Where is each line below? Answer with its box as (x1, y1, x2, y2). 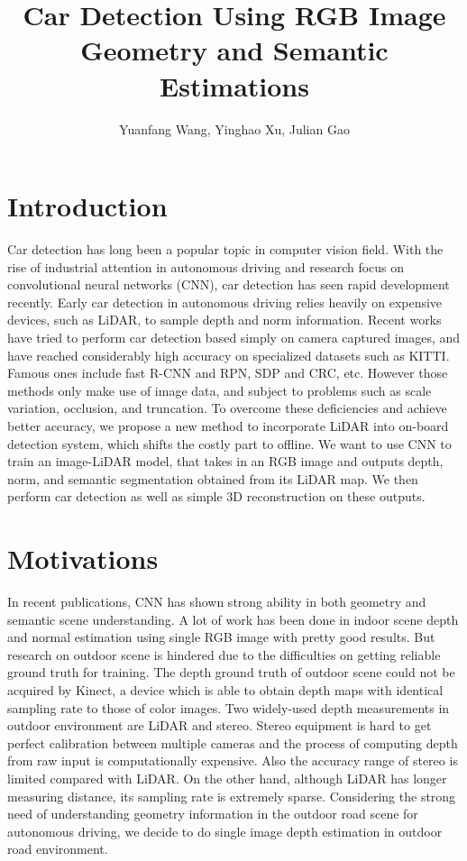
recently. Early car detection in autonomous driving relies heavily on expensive (7, 292, 443, 311)
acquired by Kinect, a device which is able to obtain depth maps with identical (7, 681, 444, 700)
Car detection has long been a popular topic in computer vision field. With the (7, 240, 444, 259)
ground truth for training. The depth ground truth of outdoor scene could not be (7, 663, 455, 682)
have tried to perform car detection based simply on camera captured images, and (7, 328, 461, 346)
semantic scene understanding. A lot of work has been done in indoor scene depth (7, 609, 459, 628)
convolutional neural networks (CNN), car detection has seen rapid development (7, 275, 450, 294)
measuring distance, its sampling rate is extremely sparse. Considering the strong (7, 786, 456, 805)
